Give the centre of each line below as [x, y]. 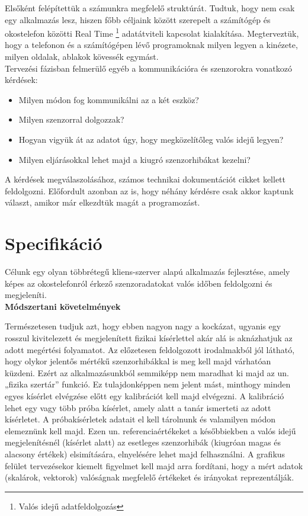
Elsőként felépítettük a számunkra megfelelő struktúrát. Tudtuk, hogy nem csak [150, 8]
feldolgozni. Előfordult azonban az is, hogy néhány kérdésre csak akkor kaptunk [149, 190]
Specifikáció [54, 243]
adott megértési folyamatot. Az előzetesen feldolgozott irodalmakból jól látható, [150, 349]
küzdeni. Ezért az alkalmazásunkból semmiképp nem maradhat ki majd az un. [147, 372]
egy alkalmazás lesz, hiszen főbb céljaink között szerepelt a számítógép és [138, 19]
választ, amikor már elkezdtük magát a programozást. [102, 202]
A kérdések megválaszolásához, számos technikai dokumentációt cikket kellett [145, 179]
